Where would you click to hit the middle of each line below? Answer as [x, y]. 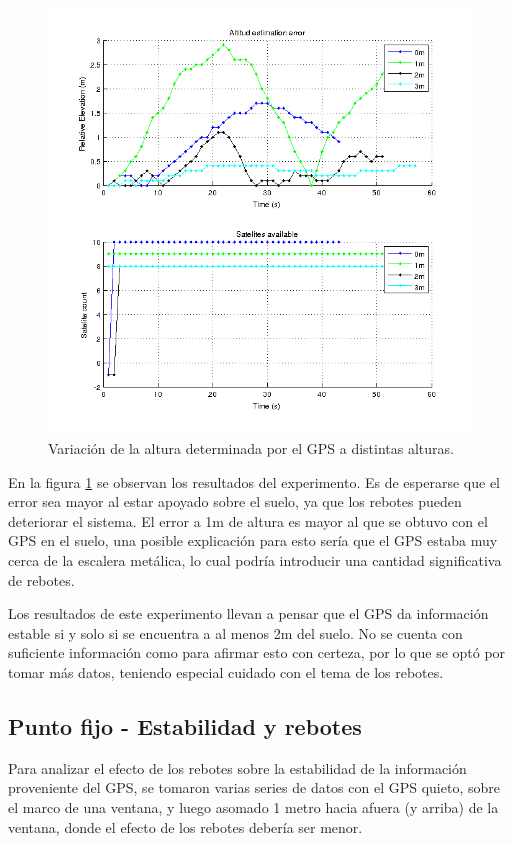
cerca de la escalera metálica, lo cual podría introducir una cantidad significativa [255, 560]
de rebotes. [41, 579]
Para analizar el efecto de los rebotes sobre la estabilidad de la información [237, 767]
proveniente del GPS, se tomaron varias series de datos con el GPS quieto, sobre [254, 787]
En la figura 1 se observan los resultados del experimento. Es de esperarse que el [254, 481]
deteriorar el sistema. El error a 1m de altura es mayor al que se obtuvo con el [248, 520]
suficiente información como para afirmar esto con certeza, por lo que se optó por [257, 652]
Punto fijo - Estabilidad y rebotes [185, 725]
